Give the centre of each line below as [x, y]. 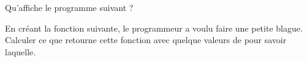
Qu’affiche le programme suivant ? [69, 7]
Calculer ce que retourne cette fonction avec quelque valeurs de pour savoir [146, 40]
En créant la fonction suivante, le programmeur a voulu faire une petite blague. [154, 28]
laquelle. [21, 51]
